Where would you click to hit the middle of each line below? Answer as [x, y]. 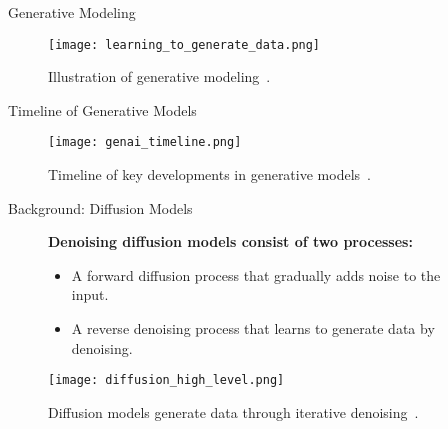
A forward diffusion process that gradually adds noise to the [256, 274]
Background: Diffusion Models [100, 207]
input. [90, 294]
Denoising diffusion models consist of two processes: [230, 241]
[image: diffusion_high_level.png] [166, 380]
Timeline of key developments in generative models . [209, 174]
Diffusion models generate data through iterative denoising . [233, 411]
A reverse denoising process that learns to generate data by [253, 328]
